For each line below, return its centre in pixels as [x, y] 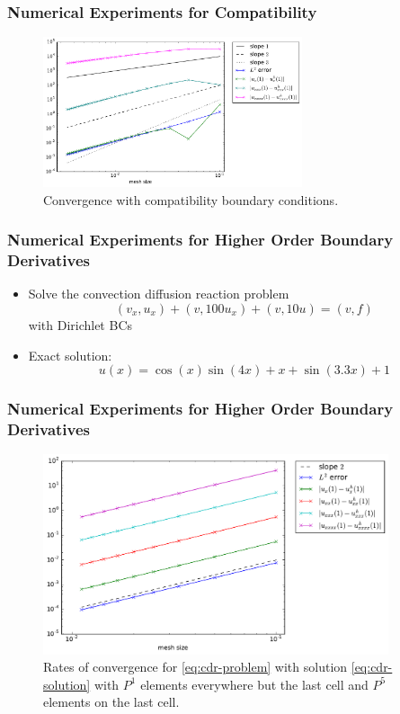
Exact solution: [70, 355]
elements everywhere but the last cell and [254, 684]
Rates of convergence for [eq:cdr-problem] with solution [196, 667]
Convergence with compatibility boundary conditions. [191, 199]
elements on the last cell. [111, 702]
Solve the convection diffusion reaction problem [159, 294]
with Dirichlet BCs [80, 324]
